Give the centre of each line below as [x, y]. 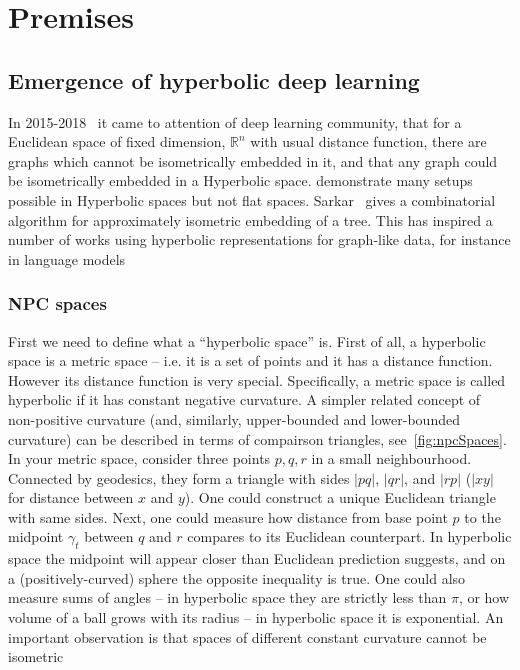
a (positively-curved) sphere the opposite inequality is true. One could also [237, 577]
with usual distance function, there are [368, 141]
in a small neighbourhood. [391, 458]
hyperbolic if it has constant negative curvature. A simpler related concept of [244, 399]
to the [482, 516]
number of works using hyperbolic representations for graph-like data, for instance [259, 239]
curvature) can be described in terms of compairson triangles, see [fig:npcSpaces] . [257, 438]
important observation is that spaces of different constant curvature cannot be [247, 636]
